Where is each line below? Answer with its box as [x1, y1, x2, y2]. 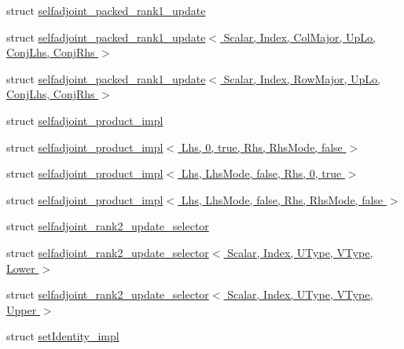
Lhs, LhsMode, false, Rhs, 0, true [181, 165, 342, 182]
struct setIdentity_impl [6, 328, 119, 344]
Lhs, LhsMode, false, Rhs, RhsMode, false [181, 191, 384, 208]
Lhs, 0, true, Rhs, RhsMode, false [181, 138, 343, 155]
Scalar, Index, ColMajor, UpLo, [223, 28, 376, 45]
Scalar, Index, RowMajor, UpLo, [223, 70, 380, 86]
